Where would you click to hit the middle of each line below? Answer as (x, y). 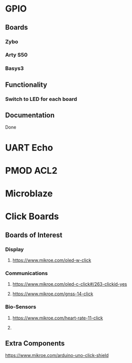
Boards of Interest (34, 235)
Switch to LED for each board (41, 99)
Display (14, 249)
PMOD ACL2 (31, 170)
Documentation (30, 115)
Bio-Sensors (21, 307)
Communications (26, 273)
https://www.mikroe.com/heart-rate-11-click (58, 318)
